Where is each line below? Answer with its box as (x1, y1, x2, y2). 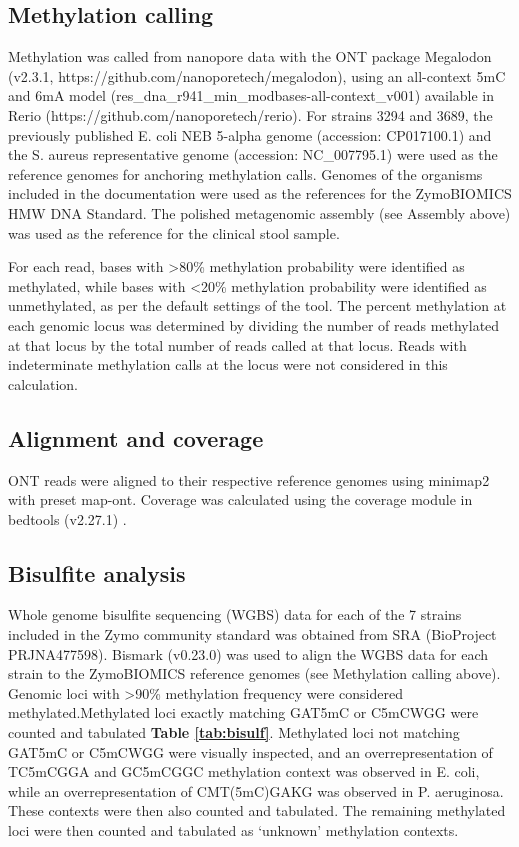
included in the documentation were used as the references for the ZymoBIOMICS (8, 183, 512, 204)
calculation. (8, 373, 79, 394)
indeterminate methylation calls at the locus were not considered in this (8, 354, 448, 375)
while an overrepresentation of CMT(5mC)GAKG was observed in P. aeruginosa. (8, 780, 504, 801)
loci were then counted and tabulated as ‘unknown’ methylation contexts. (8, 820, 459, 841)
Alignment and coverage (8, 422, 264, 453)
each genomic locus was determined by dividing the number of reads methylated (8, 314, 500, 335)
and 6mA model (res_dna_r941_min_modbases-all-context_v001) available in (8, 85, 495, 106)
